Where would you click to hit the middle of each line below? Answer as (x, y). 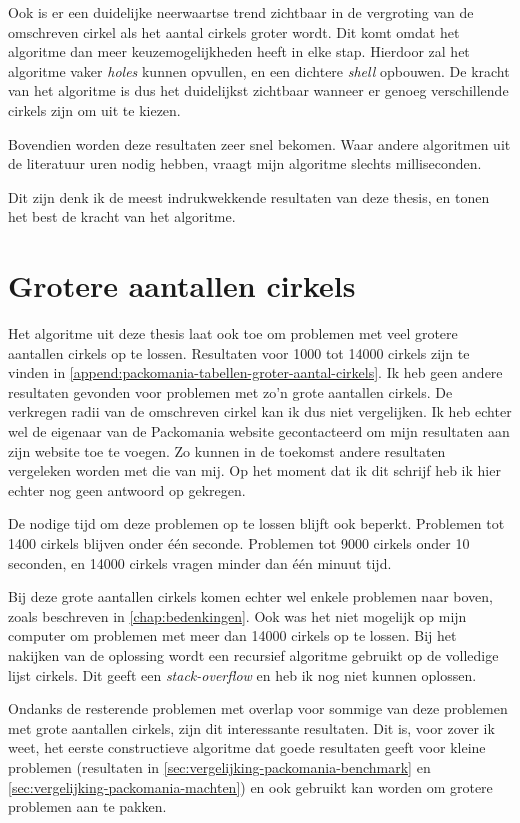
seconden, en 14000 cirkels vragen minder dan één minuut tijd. (200, 562)
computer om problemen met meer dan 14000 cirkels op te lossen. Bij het (232, 635)
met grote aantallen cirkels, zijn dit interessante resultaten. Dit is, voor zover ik (251, 727)
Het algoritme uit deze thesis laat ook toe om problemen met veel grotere (233, 333)
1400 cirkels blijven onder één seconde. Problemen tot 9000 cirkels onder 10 (239, 543)
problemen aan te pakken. (87, 806)
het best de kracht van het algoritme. (122, 216)
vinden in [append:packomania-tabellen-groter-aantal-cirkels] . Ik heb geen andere (255, 372)
